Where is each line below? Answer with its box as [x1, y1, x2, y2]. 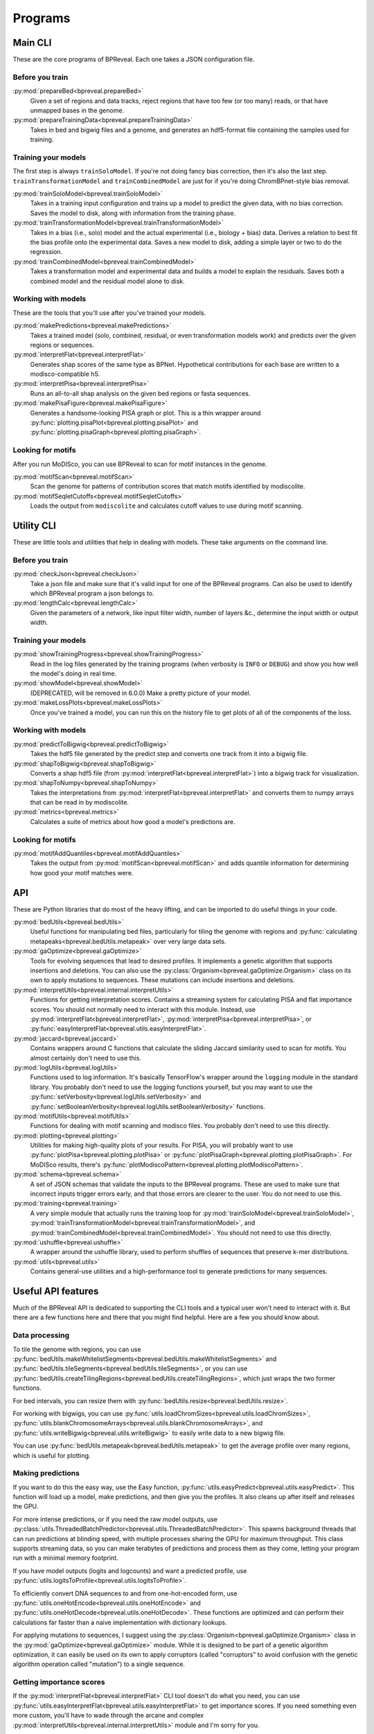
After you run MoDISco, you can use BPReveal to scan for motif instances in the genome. [12, 460, 267, 468]
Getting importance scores [12, 1677, 105, 1687]
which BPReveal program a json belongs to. [30, 589, 154, 597]
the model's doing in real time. [30, 669, 117, 678]
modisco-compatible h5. [30, 370, 100, 378]
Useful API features [12, 1285, 99, 1297]
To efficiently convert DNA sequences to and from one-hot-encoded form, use [12, 1589, 238, 1597]
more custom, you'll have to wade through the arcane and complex [12, 1711, 204, 1719]
